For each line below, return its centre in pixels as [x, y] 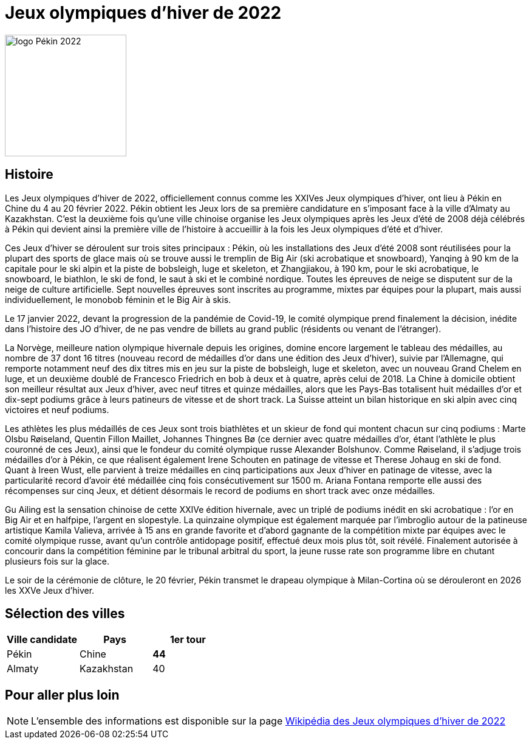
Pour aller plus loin [62, 695]
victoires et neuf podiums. [57, 409]
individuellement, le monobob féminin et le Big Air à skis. [118, 299]
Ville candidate [42, 640]
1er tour [188, 640]
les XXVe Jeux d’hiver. [50, 590]
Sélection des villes [65, 614]
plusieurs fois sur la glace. [57, 561]
